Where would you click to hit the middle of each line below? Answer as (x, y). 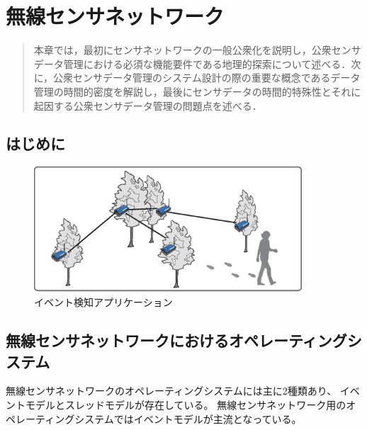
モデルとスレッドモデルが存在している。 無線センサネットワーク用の (186, 404)
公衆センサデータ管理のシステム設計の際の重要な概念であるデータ (207, 78)
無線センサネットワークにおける (117, 340)
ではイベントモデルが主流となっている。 (208, 418)
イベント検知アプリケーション (103, 302)
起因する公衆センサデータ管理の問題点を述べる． (148, 105)
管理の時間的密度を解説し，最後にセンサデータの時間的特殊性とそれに (197, 91)
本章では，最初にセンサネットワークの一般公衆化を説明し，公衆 (182, 50)
